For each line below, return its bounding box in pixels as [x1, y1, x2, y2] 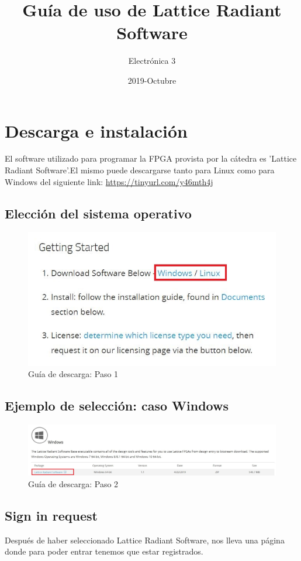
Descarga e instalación [5, 118, 188, 142]
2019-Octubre [127, 74, 177, 86]
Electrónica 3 [128, 54, 176, 67]
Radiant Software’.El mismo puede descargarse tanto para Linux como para [5, 164, 275, 176]
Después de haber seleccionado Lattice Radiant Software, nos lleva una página [5, 533, 285, 546]
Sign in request [5, 507, 98, 525]
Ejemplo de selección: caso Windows [5, 396, 229, 415]
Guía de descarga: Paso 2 [28, 478, 119, 490]
